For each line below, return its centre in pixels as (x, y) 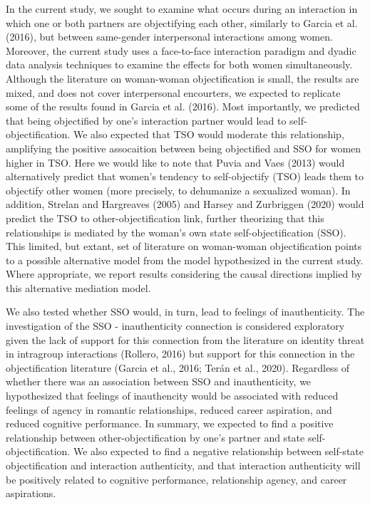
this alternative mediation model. (78, 287)
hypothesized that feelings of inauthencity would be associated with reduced (172, 396)
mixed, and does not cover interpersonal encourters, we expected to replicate (173, 92)
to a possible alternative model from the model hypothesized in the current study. (185, 260)
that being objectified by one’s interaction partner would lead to (146, 120)
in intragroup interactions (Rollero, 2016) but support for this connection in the (180, 354)
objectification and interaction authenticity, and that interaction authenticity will (183, 465)
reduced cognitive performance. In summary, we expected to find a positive (170, 423)
